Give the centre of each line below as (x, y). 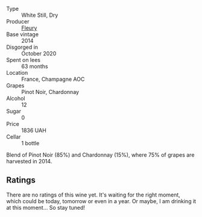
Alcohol (16, 98)
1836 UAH (34, 130)
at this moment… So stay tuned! (46, 207)
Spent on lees (24, 60)
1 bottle (30, 143)
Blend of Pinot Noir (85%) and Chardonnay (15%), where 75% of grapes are (100, 155)
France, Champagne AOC (53, 79)
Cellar (14, 137)
